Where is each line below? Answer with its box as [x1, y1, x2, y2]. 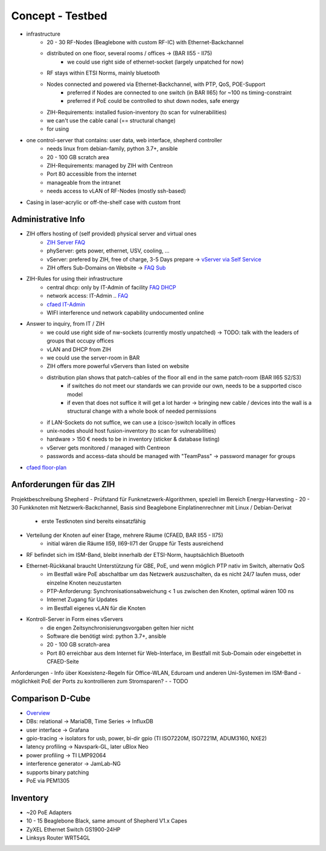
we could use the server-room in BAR [46, 354, 140, 361]
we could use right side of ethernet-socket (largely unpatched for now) [67, 58, 244, 65]
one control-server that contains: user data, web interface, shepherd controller [26, 136, 223, 143]
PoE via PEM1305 [26, 777, 70, 784]
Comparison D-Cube [11, 693, 91, 703]
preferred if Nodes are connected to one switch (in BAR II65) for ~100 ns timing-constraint [67, 88, 292, 96]
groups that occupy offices [46, 337, 114, 344]
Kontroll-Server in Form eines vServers [26, 616, 123, 623]
